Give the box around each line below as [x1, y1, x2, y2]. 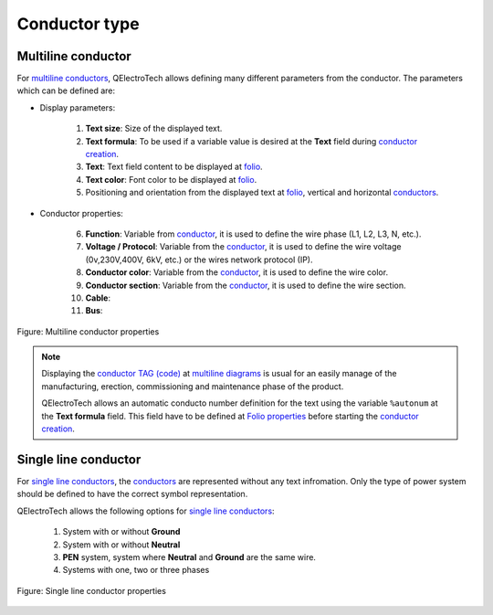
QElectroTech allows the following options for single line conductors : [16, 505, 275, 516]
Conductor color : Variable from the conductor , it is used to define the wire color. [85, 267, 388, 278]
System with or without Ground [62, 526, 181, 537]
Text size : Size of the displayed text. [85, 123, 223, 134]
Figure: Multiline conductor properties [16, 325, 160, 337]
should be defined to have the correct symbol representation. [16, 489, 248, 500]
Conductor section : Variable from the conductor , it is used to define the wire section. [85, 280, 406, 291]
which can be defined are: [16, 85, 116, 96]
